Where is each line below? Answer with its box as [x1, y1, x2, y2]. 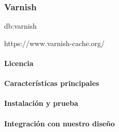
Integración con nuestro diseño [4, 118, 115, 128]
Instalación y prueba [4, 98, 78, 108]
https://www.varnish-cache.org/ [4, 37, 105, 48]
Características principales [4, 78, 100, 89]
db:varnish [4, 20, 37, 31]
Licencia [4, 58, 34, 68]
